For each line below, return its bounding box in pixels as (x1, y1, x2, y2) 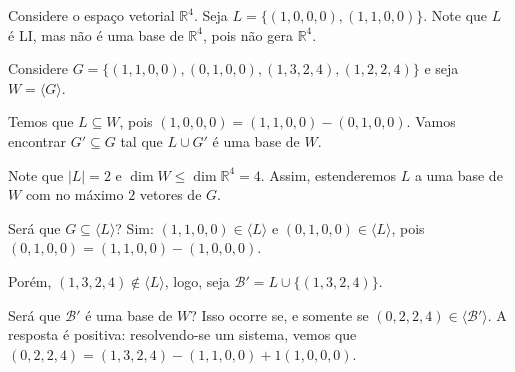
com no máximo (25, 184, 124, 205)
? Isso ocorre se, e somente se (190, 304, 369, 325)
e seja (424, 58, 459, 79)
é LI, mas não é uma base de (8, 24, 184, 45)
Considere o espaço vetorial (8, 5, 175, 25)
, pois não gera (203, 24, 293, 45)
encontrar (8, 130, 67, 151)
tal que (120, 130, 163, 151)
